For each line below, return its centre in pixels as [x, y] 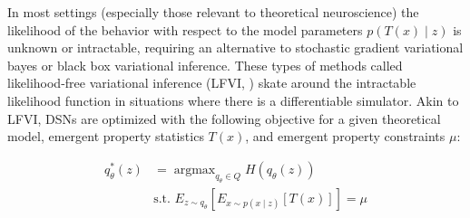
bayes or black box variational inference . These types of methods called [205, 65]
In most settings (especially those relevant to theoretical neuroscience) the [213, 12]
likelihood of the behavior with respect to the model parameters [185, 29]
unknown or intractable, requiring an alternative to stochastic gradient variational [235, 47]
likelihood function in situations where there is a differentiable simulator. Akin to [233, 100]
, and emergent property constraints [345, 136]
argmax [195, 170]
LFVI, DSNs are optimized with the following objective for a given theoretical [224, 118]
